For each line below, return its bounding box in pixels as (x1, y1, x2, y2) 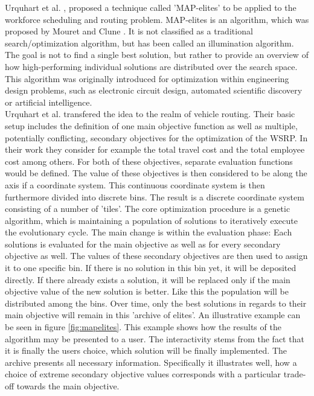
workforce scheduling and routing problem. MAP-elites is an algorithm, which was (5, 13, 309, 25)
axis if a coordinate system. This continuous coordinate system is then (5, 178, 265, 191)
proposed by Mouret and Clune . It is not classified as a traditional (5, 25, 253, 37)
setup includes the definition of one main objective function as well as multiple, (5, 119, 298, 132)
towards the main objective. (16, 380, 120, 392)
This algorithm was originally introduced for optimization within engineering (5, 72, 289, 85)
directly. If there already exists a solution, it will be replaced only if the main (5, 273, 290, 286)
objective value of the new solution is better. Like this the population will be (5, 285, 289, 298)
